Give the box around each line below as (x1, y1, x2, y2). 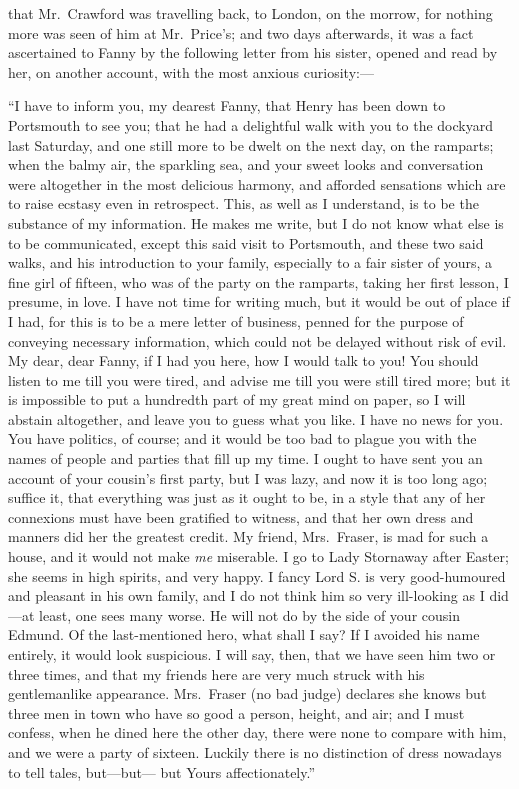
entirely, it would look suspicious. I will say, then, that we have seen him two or (8, 644, 496, 664)
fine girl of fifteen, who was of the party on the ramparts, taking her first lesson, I (8, 271, 509, 292)
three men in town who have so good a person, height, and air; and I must (8, 702, 465, 723)
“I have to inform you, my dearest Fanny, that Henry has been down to (8, 95, 446, 116)
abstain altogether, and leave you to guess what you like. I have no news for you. (8, 408, 504, 429)
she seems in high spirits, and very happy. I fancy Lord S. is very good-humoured (8, 565, 506, 586)
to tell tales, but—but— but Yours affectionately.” (8, 761, 316, 782)
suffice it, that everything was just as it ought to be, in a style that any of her (8, 487, 486, 508)
